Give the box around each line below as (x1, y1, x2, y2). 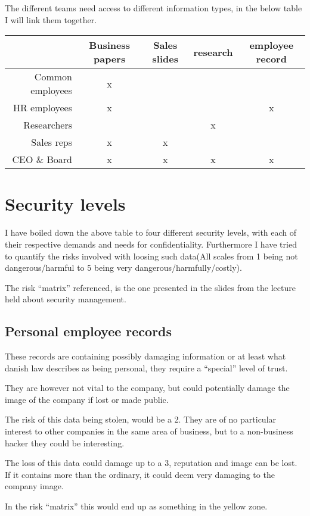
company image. (5, 480, 64, 492)
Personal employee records (5, 322, 172, 340)
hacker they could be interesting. (5, 436, 125, 449)
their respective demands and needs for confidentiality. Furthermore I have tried (5, 237, 297, 250)
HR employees (13, 101, 72, 115)
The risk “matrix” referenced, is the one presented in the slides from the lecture (5, 281, 296, 293)
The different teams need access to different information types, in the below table (5, 2, 302, 14)
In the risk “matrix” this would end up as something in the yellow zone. (5, 500, 268, 512)
